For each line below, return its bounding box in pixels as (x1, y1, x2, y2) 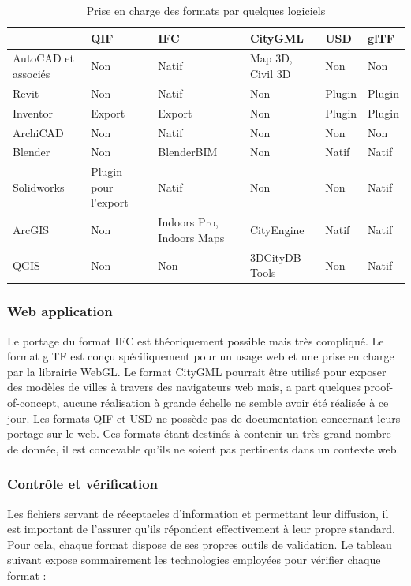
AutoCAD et (13, 50, 74, 66)
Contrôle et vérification (7, 474, 159, 494)
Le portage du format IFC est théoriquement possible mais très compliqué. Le (7, 332, 384, 349)
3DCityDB (249, 248, 301, 265)
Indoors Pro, (158, 214, 219, 230)
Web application (7, 301, 113, 321)
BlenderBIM (158, 144, 218, 160)
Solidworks (13, 178, 65, 195)
